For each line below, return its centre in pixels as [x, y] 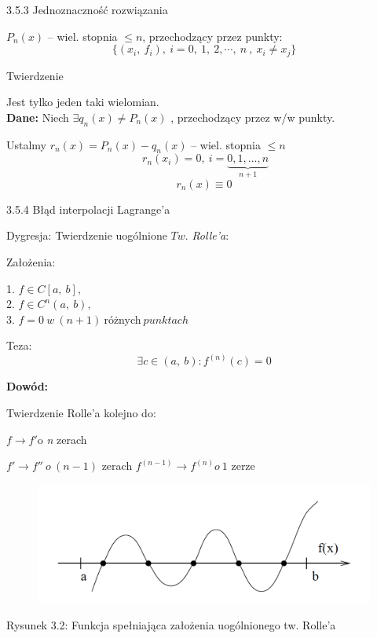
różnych [123, 319]
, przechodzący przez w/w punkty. [253, 117]
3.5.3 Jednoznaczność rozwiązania [87, 9]
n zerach [67, 439]
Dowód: [27, 386]
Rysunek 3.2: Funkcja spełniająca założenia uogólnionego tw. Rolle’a [171, 624]
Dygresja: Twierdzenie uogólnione [87, 235]
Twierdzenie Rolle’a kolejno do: [81, 413]
